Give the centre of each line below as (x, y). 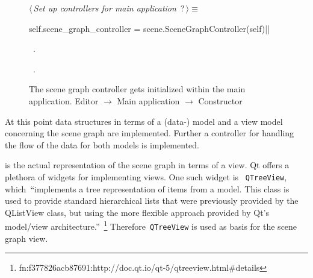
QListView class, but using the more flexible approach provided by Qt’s (137, 212)
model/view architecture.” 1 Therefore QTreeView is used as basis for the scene (151, 226)
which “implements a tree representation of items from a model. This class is (147, 188)
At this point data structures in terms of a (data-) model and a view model (144, 121)
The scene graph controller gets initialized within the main (137, 89)
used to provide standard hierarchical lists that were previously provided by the (152, 201)
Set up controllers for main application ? (109, 8)
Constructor (220, 100)
